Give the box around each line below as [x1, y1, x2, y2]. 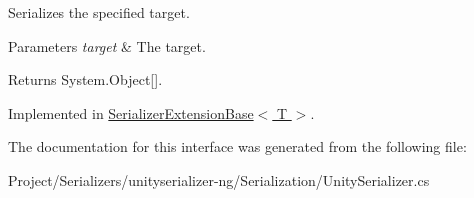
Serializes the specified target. [8, 2, 190, 22]
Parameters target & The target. [8, 35, 206, 56]
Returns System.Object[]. [8, 69, 163, 90]
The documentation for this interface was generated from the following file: [8, 136, 467, 157]
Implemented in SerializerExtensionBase [8, 102, 254, 123]
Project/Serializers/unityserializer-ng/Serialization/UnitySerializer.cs [8, 169, 430, 190]
